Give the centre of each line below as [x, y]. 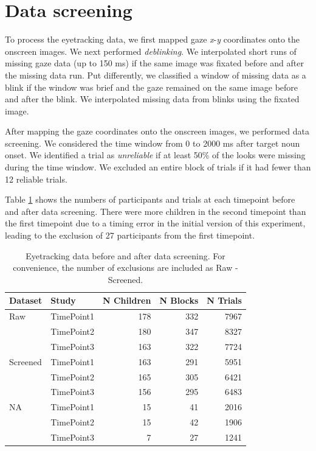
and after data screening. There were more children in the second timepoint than [156, 211]
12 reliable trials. [36, 179]
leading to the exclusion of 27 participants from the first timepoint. [130, 235]
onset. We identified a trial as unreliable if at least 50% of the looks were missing [155, 155]
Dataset [26, 300]
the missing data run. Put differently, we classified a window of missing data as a [156, 75]
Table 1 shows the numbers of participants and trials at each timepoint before [150, 199]
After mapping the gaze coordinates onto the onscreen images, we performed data [157, 131]
